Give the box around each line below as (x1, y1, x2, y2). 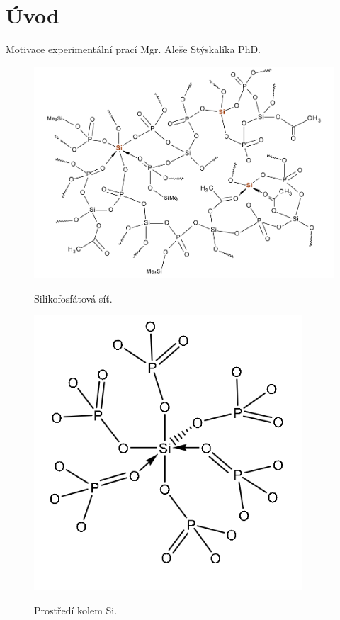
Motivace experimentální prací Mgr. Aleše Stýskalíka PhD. (6, 42, 261, 57)
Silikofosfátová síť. (34, 291, 113, 305)
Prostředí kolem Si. (34, 602, 118, 617)
